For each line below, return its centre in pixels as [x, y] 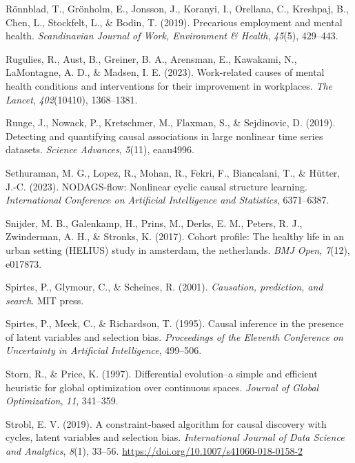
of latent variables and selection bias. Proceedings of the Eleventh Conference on [174, 336]
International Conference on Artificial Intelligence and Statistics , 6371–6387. [168, 200]
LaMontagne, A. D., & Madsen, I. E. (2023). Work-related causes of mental [165, 72]
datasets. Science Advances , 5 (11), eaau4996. [100, 149]
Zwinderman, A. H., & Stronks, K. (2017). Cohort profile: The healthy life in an [175, 236]
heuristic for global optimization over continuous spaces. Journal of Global [162, 387]
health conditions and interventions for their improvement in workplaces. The [169, 85]
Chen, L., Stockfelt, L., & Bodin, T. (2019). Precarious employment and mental [174, 22]
